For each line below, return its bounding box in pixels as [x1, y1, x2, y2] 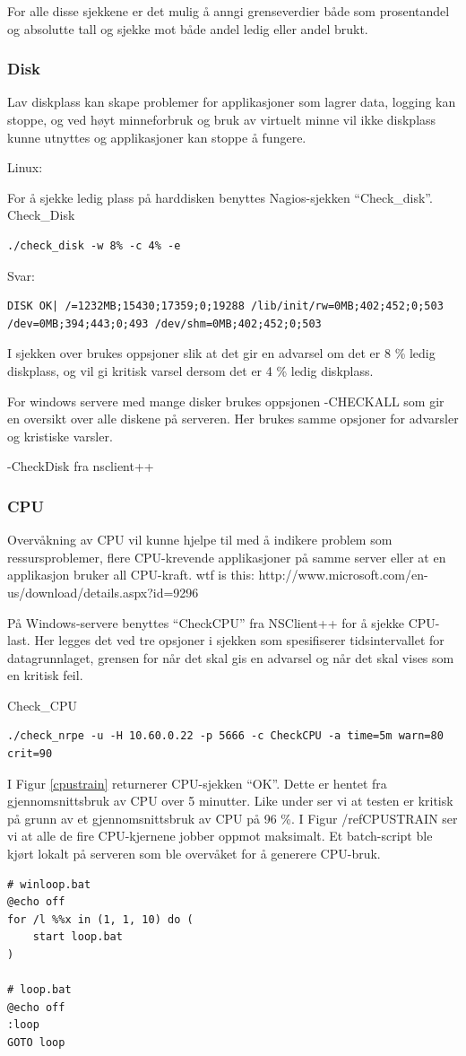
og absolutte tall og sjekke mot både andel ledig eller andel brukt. [7, 19, 368, 38]
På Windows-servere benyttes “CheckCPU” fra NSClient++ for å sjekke [7, 613, 404, 632]
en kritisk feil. [7, 666, 83, 685]
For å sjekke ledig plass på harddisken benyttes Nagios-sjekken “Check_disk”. [7, 188, 433, 206]
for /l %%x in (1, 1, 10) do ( [7, 912, 194, 926]
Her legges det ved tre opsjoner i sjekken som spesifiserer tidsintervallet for [34, 631, 444, 650]
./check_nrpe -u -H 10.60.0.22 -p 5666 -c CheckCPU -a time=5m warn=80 [7, 729, 444, 743]
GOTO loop [7, 1035, 65, 1049]
